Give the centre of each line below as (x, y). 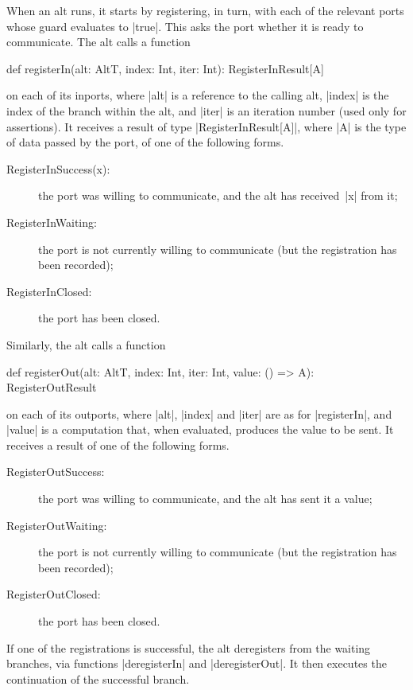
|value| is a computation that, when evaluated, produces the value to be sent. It (200, 429)
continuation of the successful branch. (98, 678)
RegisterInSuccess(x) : (58, 168)
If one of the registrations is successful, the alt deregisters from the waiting (189, 647)
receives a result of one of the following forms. (118, 444)
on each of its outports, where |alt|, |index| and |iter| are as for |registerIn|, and (199, 413)
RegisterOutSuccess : (56, 472)
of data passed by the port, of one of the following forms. (145, 142)
